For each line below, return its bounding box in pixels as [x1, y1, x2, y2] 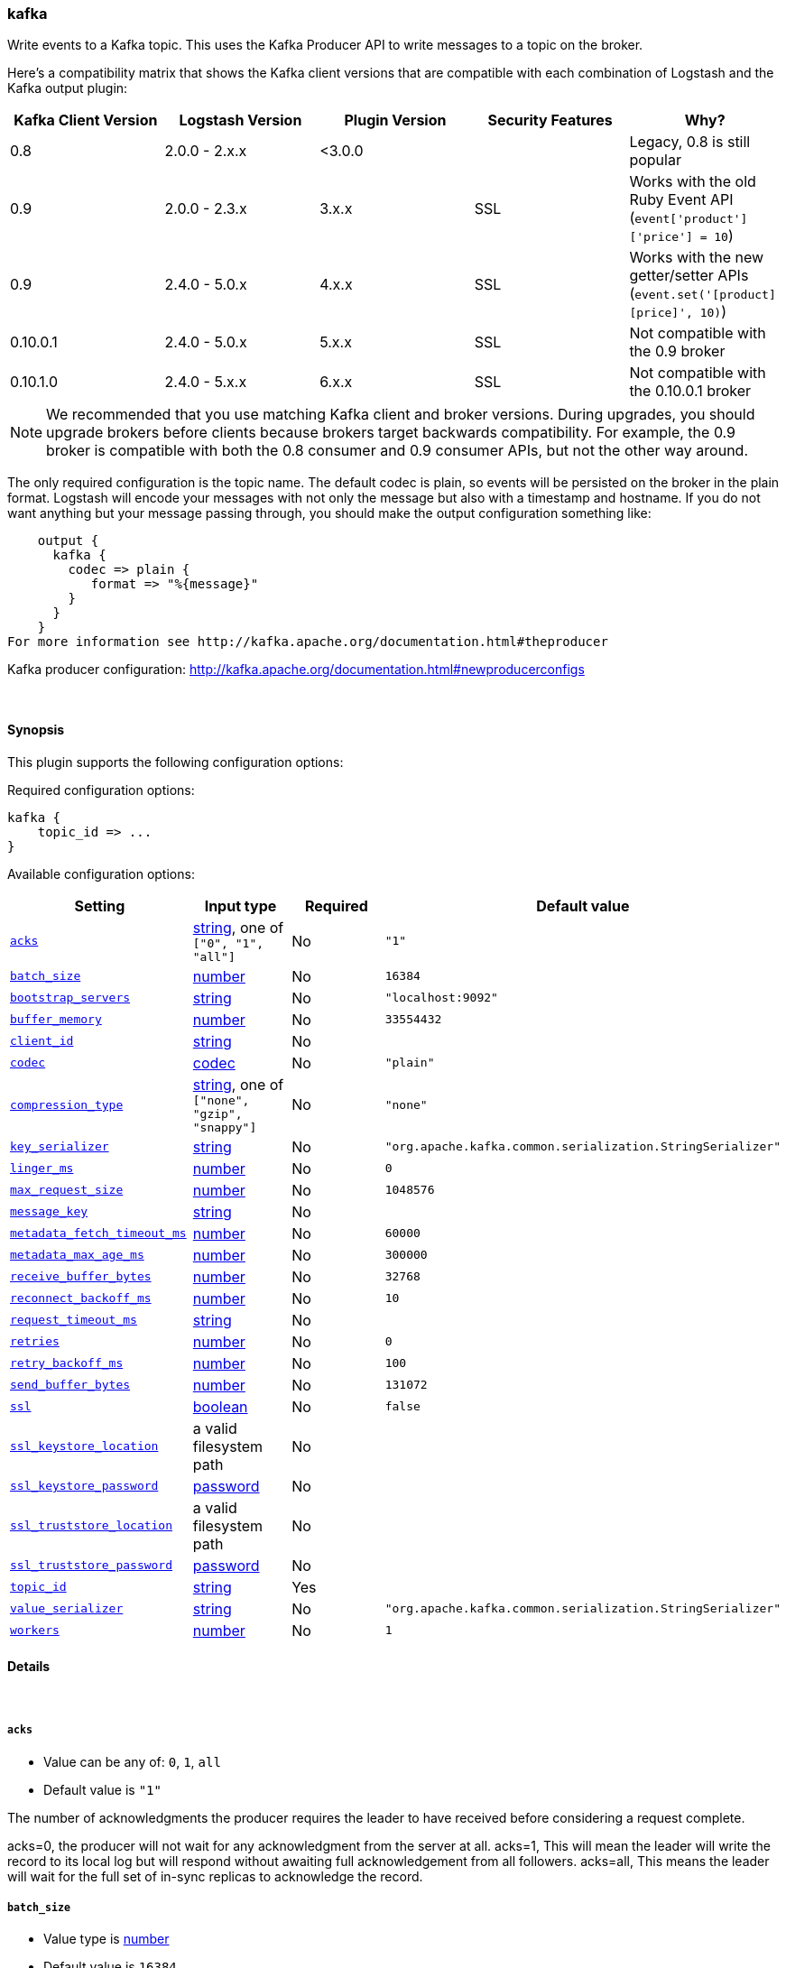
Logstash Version [179, 111, 302, 130]
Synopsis [7, 721, 65, 737]
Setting [74, 896, 125, 915]
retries [10, 1335, 60, 1349]
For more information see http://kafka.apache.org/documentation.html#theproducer [7, 634, 608, 650]
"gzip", [192, 1106, 243, 1121]
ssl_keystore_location [10, 1439, 159, 1454]
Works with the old [629, 172, 756, 191]
